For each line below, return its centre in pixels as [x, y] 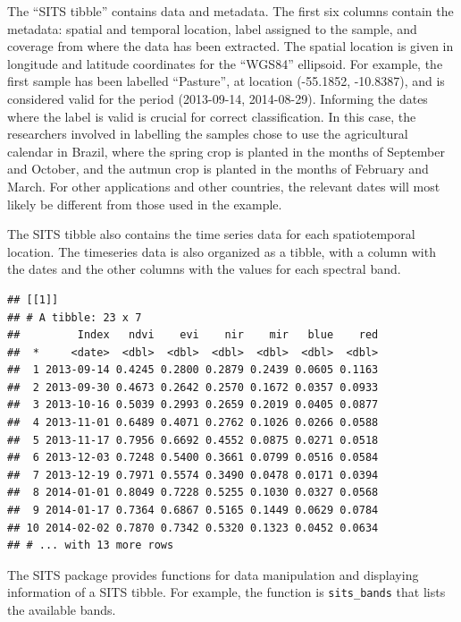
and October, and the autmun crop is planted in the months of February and [218, 169]
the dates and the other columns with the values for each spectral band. [204, 269]
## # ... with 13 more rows [91, 545]
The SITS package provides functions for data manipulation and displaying [213, 574]
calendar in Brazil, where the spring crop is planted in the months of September [226, 151]
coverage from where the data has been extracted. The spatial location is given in [230, 46]
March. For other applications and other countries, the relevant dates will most [224, 186]
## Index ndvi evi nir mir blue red [193, 335]
